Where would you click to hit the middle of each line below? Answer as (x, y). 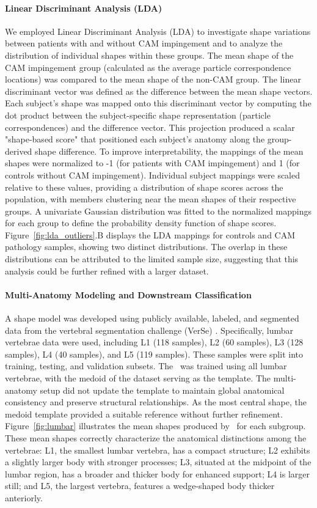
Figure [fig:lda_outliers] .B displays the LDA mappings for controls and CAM (150, 234)
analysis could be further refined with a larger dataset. (107, 271)
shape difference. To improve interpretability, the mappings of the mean (169, 151)
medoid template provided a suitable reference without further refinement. (144, 414)
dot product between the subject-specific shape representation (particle (138, 115)
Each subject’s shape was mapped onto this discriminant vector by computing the (158, 103)
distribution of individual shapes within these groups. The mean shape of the (149, 55)
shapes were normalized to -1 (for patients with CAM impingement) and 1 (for (152, 163)
